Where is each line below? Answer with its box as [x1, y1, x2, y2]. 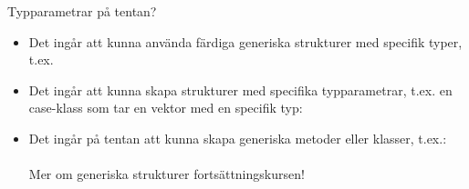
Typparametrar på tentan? [7, 2, 157, 20]
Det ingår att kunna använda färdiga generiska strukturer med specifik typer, [28, 32, 463, 51]
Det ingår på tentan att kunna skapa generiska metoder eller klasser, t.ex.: [28, 128, 447, 147]
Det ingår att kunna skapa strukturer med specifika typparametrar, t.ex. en [28, 80, 453, 99]
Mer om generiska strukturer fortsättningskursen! [28, 164, 305, 184]
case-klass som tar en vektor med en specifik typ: [28, 98, 303, 117]
